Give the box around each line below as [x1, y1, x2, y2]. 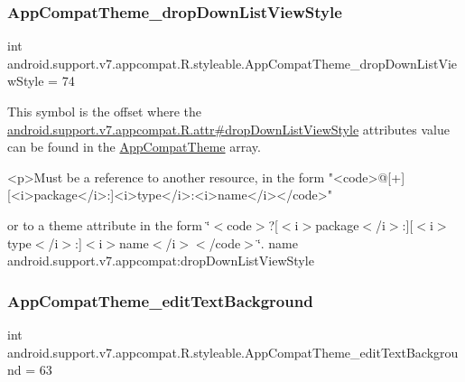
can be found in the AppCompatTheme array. [7, 137, 261, 156]
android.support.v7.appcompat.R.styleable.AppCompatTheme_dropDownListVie [7, 53, 458, 72]
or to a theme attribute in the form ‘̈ [7, 215, 210, 234]
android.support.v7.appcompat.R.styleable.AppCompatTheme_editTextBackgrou [7, 342, 459, 361]
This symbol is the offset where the [7, 102, 201, 120]
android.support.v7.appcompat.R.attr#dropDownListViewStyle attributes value [7, 119, 450, 138]
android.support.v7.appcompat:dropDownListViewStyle [7, 251, 314, 270]
